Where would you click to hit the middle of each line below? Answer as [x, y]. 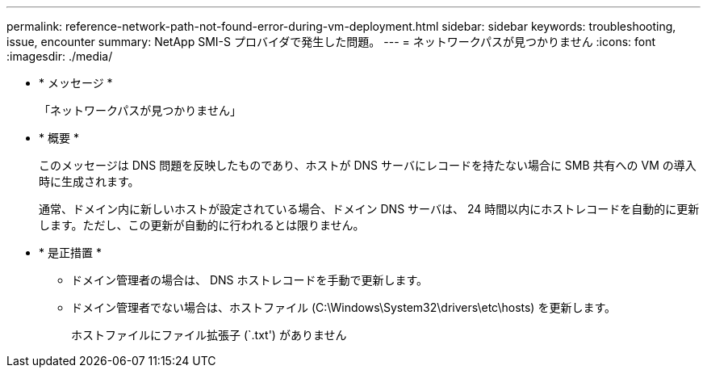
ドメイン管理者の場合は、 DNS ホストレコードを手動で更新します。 [250, 280]
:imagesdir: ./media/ [60, 56]
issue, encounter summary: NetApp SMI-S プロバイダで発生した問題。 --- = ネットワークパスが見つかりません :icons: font [331, 42]
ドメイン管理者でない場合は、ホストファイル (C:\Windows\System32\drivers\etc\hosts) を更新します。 [343, 307]
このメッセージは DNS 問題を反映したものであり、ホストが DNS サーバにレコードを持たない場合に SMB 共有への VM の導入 [368, 165]
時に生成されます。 [89, 181]
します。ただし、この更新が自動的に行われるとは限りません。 [202, 225]
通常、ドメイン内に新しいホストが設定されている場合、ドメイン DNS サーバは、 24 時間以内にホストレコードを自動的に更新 [369, 209]
